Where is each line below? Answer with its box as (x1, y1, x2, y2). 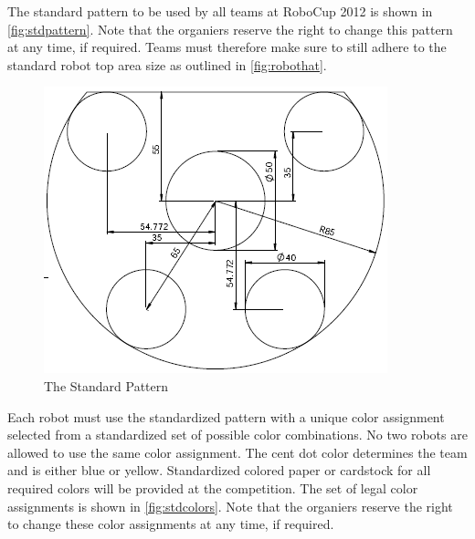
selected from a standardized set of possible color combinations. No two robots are (7, 425, 468, 444)
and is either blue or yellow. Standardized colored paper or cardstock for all (7, 461, 431, 480)
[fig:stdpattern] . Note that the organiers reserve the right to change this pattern (7, 19, 453, 38)
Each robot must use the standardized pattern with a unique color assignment (7, 407, 445, 426)
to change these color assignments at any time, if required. (7, 514, 334, 534)
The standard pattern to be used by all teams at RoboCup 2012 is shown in (7, 2, 433, 20)
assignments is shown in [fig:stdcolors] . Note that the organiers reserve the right (7, 496, 453, 515)
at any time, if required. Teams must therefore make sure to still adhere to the (7, 37, 447, 57)
